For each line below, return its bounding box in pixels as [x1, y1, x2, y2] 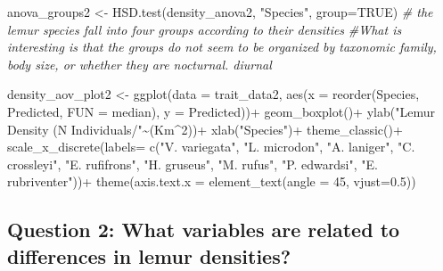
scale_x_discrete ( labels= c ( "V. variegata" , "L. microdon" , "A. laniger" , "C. [7, 137, 415, 156]
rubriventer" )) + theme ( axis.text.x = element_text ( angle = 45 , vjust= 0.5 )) [7, 172, 416, 191]
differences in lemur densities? [7, 242, 291, 269]
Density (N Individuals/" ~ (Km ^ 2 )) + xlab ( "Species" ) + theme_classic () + [7, 119, 403, 138]
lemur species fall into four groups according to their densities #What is [7, 20, 402, 38]
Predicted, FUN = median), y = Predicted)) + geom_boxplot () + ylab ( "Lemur [7, 102, 435, 120]
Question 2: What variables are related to [7, 216, 400, 243]
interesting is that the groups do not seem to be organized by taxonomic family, [7, 37, 437, 56]
